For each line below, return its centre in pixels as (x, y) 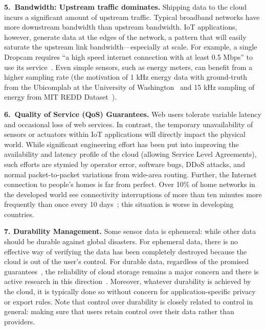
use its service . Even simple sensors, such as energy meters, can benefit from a (128, 67)
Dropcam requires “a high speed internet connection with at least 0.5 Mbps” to (128, 56)
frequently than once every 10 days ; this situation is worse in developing (119, 204)
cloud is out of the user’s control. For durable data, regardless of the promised (127, 261)
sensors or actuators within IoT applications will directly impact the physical (125, 134)
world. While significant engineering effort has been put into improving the (121, 144)
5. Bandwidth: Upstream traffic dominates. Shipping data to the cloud (125, 7)
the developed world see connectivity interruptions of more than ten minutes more (133, 194)
